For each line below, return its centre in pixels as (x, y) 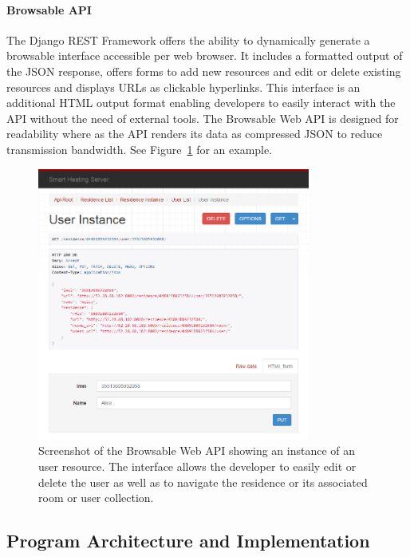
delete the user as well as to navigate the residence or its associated (203, 482)
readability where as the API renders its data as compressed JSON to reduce (195, 134)
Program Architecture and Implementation (188, 541)
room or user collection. (96, 498)
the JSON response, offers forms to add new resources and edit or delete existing (204, 71)
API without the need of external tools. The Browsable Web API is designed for (203, 118)
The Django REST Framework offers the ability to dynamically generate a (188, 40)
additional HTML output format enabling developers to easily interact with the (201, 103)
